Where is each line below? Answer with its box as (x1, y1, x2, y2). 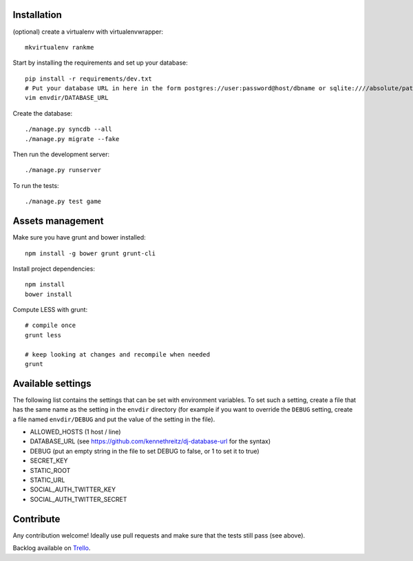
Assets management (12, 215, 104, 227)
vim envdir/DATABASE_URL (25, 94, 109, 102)
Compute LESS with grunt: (12, 306, 88, 314)
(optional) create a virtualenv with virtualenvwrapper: (12, 28, 164, 36)
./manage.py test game (25, 198, 102, 206)
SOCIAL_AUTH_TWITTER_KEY (30, 485, 116, 494)
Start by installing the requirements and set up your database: (12, 59, 189, 67)
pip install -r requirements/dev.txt (25, 74, 153, 83)
